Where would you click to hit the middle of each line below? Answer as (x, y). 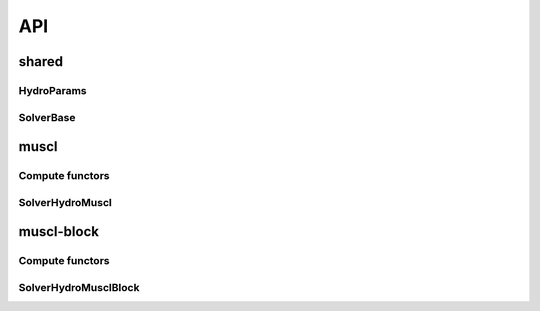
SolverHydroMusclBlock (79, 287)
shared (41, 61)
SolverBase (47, 117)
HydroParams (52, 90)
